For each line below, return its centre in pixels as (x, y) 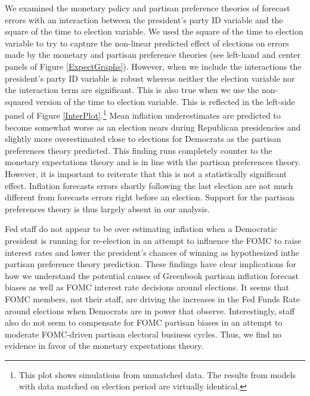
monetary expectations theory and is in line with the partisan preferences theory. (153, 162)
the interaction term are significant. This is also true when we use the (132, 90)
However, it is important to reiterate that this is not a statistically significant (146, 173)
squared (19, 101)
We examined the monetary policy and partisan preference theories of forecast (148, 8)
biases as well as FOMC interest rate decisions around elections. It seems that (147, 287)
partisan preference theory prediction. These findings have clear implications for (151, 264)
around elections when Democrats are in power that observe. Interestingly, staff (150, 310)
